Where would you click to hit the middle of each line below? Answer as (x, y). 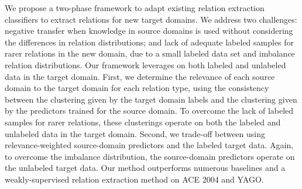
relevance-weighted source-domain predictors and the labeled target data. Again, (149, 145)
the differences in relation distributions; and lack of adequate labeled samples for (150, 42)
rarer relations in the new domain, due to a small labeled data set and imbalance (150, 53)
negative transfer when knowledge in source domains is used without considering (149, 31)
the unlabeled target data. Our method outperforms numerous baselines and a (145, 168)
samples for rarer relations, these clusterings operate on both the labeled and (143, 122)
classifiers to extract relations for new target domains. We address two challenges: (151, 19)
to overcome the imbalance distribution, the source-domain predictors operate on (150, 156)
